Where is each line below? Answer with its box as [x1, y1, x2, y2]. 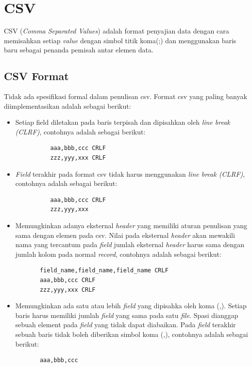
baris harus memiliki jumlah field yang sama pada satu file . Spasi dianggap [15, 310, 238, 320]
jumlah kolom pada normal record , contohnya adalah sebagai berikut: [15, 249, 221, 259]
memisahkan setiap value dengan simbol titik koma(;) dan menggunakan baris [4, 35, 236, 45]
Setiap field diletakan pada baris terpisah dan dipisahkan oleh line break [15, 117, 230, 127]
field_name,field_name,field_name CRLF [39, 267, 168, 274]
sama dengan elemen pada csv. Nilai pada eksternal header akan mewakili [15, 230, 235, 240]
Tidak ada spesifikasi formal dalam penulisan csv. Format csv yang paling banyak [4, 91, 247, 101]
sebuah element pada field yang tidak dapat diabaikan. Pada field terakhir [15, 319, 236, 330]
